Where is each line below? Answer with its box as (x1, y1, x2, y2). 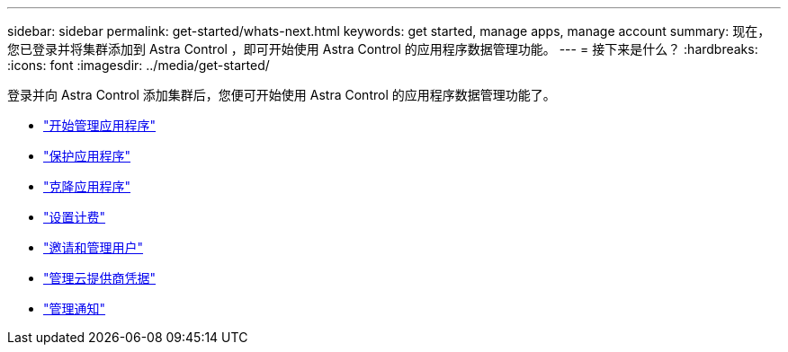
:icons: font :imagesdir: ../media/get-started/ (7, 57, 270, 73)
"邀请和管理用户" (43, 240, 144, 255)
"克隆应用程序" (43, 179, 131, 194)
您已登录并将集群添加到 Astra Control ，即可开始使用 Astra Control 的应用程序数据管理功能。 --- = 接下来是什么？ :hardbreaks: (7, 41, 758, 57)
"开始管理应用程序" (43, 118, 157, 133)
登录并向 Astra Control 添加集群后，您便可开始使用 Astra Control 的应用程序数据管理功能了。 (7, 87, 556, 102)
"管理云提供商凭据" (43, 270, 157, 286)
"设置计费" (43, 209, 106, 224)
